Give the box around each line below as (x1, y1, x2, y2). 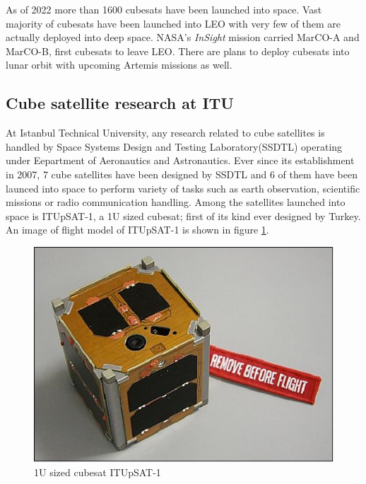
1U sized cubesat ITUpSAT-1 (34, 464, 161, 479)
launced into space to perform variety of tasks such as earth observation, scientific (6, 180, 360, 195)
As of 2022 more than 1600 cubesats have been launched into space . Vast (6, 2, 322, 16)
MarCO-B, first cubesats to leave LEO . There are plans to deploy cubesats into (6, 43, 350, 58)
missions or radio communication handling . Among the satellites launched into (6, 195, 346, 209)
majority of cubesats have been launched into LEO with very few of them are (6, 16, 341, 30)
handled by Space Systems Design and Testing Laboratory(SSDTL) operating (6, 139, 343, 154)
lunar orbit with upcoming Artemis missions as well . (6, 57, 232, 72)
